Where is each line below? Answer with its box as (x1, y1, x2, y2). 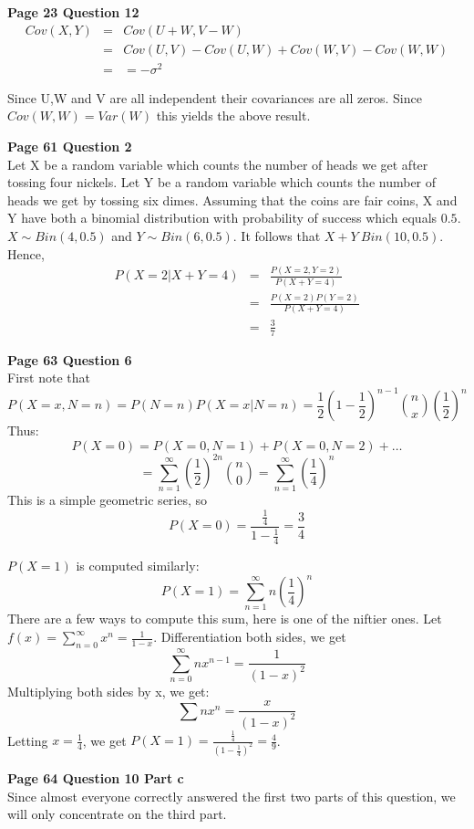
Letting (7, 730, 48, 750)
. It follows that (232, 226, 321, 245)
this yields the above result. (156, 106, 311, 125)
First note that (7, 368, 90, 387)
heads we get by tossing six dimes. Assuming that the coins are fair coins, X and (7, 190, 458, 209)
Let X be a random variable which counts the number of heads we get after (7, 154, 428, 173)
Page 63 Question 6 (7, 350, 132, 369)
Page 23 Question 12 (7, 3, 139, 21)
